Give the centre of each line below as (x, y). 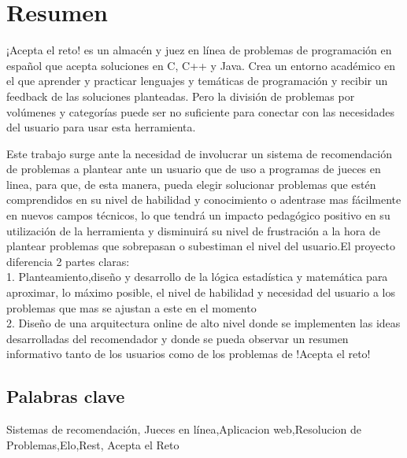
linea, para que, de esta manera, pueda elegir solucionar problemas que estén (191, 184)
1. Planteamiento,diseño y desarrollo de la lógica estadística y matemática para (197, 277)
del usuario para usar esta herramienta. (101, 127)
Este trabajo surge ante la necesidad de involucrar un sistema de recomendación (199, 153)
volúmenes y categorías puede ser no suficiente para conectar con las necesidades (200, 111)
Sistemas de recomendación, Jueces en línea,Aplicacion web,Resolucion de (184, 429)
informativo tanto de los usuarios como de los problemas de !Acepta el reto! (189, 354)
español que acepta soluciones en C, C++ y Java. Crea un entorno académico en (201, 65)
